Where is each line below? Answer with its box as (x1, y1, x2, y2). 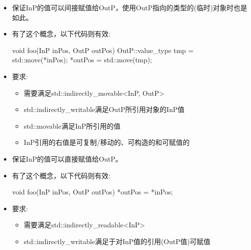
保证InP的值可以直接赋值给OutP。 (12, 153, 122, 164)
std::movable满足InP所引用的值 (24, 120, 121, 131)
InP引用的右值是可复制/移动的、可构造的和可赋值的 (24, 137, 190, 147)
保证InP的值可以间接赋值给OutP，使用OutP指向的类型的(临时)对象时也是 (12, 2, 248, 12)
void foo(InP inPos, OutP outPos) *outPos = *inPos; (12, 187, 173, 197)
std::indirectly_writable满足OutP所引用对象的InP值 (24, 104, 185, 114)
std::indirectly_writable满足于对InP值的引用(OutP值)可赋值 (24, 236, 211, 246)
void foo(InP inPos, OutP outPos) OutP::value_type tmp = (12, 45, 194, 55)
